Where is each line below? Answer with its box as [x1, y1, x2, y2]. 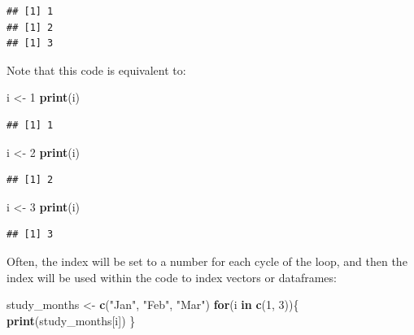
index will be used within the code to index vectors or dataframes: [7, 268, 337, 285]
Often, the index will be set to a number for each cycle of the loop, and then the [7, 252, 407, 269]
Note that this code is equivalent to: [7, 61, 186, 78]
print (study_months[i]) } [7, 311, 136, 328]
